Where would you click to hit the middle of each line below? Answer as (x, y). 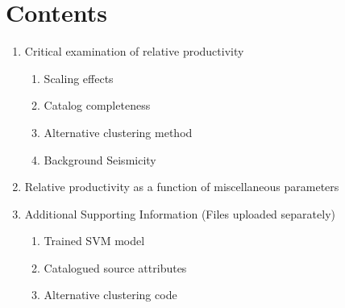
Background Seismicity (100, 159)
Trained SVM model (94, 241)
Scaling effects (79, 78)
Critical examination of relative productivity (134, 51)
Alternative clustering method (118, 132)
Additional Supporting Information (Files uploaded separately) (180, 213)
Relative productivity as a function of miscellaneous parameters (182, 187)
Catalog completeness (97, 105)
